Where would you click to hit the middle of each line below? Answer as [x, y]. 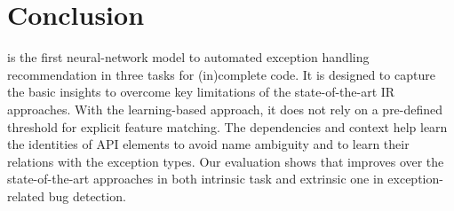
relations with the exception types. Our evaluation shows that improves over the [226, 161]
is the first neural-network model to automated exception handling [188, 57]
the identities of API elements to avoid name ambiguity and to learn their [208, 144]
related [26, 195]
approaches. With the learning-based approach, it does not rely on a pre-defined [225, 109]
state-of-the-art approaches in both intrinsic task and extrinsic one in [195, 179]
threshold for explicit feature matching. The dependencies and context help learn [227, 126]
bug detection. [87, 195]
